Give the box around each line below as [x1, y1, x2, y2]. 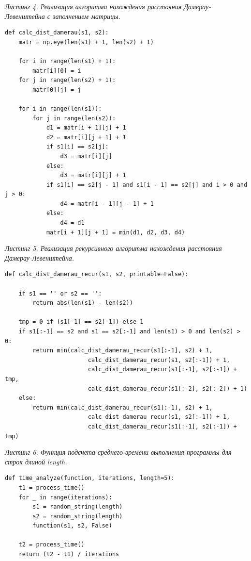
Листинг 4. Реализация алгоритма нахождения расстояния [5, 1, 182, 11]
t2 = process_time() [18, 541, 85, 548]
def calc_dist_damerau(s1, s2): [5, 29, 109, 36]
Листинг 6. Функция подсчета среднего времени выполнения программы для [5, 447, 232, 457]
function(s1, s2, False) [32, 522, 112, 529]
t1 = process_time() [18, 484, 85, 491]
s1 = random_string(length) [32, 503, 123, 511]
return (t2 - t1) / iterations [18, 551, 119, 558]
